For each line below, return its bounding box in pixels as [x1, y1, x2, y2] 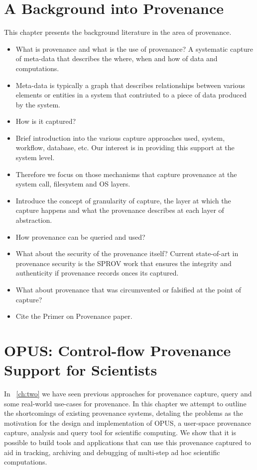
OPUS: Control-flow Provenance [4, 340, 231, 360]
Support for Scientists [4, 360, 157, 380]
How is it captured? [15, 116, 76, 126]
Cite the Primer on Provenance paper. [15, 311, 132, 321]
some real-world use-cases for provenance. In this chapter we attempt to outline [4, 398, 247, 408]
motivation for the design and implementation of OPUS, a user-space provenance [4, 417, 251, 428]
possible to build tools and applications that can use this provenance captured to [4, 437, 251, 448]
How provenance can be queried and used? [15, 231, 145, 242]
